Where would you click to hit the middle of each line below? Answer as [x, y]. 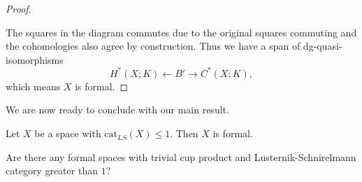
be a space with [68, 133]
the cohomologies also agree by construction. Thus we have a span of [153, 46]
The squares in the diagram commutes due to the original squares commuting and [181, 32]
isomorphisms [35, 59]
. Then [184, 133]
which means [33, 86]
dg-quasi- [323, 46]
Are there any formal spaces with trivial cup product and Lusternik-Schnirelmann [181, 156]
